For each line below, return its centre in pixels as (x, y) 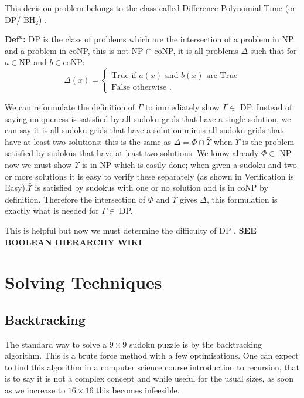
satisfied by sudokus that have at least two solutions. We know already (132, 153)
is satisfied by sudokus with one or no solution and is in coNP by (151, 188)
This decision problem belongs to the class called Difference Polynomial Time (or (150, 8)
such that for (274, 50)
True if (124, 75)
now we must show (38, 164)
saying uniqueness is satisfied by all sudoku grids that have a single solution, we (148, 118)
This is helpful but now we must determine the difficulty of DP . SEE (131, 230)
